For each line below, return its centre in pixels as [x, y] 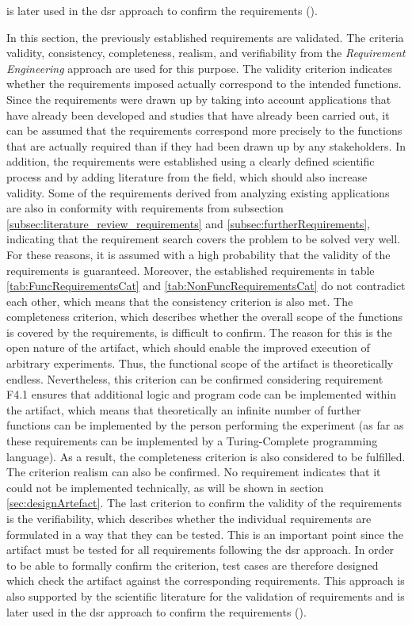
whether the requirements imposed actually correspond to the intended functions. [204, 84]
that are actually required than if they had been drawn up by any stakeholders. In [206, 145]
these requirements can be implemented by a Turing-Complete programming [192, 441]
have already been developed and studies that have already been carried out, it [198, 115]
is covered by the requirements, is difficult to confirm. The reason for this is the [199, 332]
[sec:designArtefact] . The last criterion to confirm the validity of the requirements [204, 503]
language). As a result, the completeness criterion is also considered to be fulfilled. [206, 456]
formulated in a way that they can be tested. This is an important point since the [205, 534]
